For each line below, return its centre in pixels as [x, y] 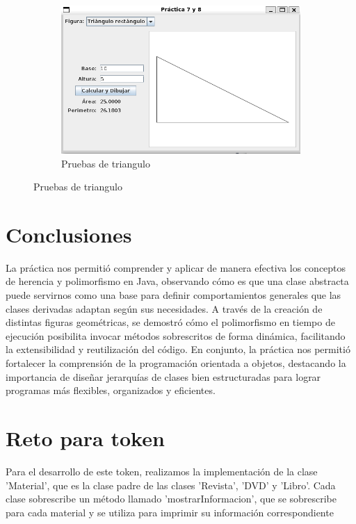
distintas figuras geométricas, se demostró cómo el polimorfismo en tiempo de [170, 322]
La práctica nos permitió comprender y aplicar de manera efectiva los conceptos [176, 267]
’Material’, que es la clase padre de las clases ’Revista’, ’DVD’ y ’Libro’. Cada [171, 485]
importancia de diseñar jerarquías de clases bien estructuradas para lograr [163, 376]
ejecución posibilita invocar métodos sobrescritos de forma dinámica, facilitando [176, 335]
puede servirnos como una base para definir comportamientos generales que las [173, 295]
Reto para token [85, 438]
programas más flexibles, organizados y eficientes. [111, 390]
